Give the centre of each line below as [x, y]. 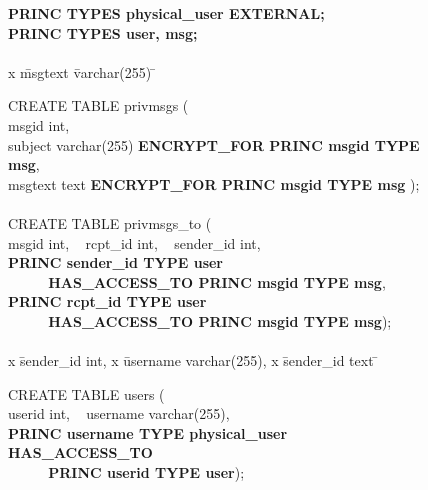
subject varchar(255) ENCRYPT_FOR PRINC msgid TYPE [214, 144]
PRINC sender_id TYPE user [115, 262]
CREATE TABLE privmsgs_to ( [110, 222]
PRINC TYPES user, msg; [103, 32]
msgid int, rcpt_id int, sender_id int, [134, 242]
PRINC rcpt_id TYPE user [107, 301]
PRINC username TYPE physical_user [148, 432]
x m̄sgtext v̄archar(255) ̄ [82, 71]
